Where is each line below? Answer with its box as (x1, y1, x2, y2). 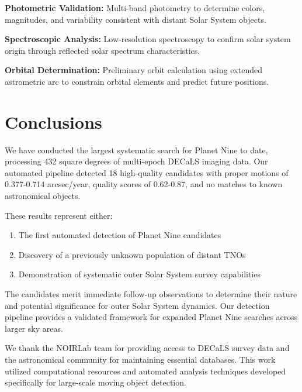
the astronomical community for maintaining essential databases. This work (5, 353, 276, 365)
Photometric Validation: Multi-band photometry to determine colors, (5, 2, 265, 13)
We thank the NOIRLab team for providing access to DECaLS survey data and (5, 342, 290, 354)
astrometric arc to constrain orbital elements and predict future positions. (5, 75, 269, 87)
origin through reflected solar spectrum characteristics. (5, 44, 200, 56)
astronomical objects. (5, 190, 81, 202)
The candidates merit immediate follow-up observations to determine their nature (5, 288, 297, 300)
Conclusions (5, 109, 102, 133)
